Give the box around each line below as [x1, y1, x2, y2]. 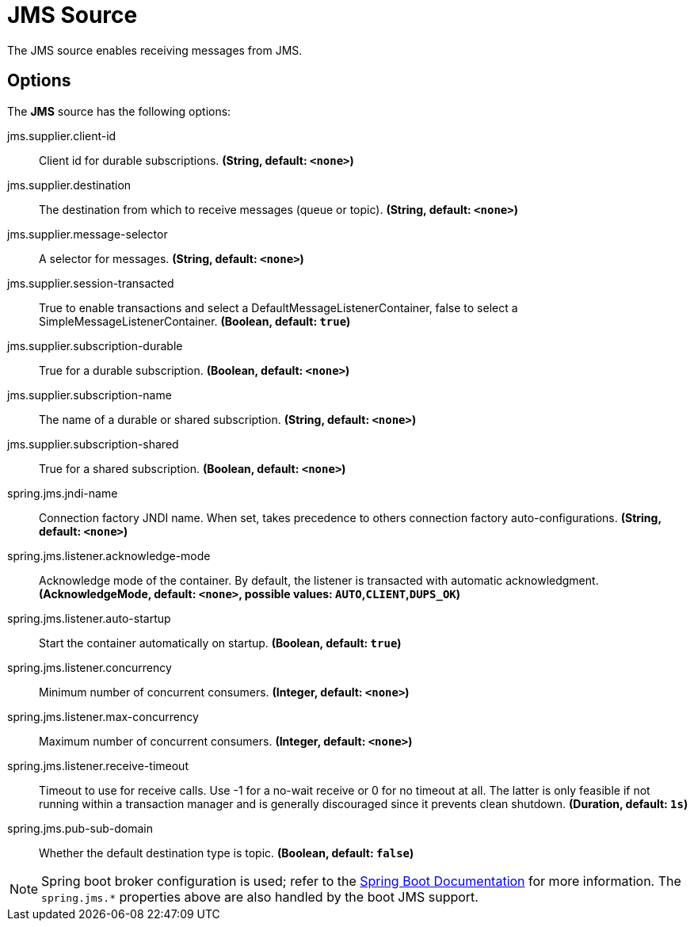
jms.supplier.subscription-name [7, 387, 172, 402]
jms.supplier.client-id [7, 128, 116, 143]
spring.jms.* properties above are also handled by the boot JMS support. [41, 888, 479, 905]
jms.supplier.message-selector [7, 227, 168, 241]
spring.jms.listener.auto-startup [7, 611, 171, 625]
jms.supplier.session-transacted [7, 276, 174, 290]
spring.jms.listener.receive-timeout [7, 758, 189, 772]
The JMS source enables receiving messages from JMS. [7, 43, 303, 57]
